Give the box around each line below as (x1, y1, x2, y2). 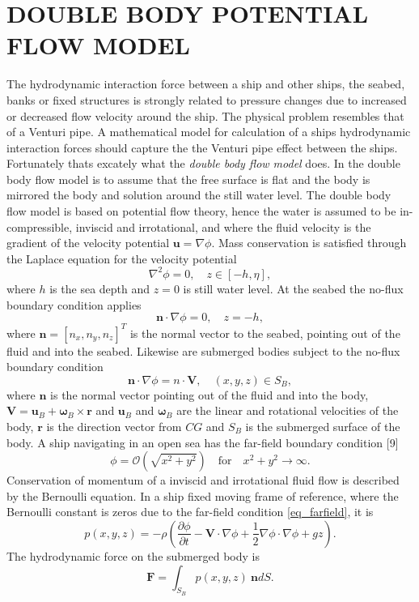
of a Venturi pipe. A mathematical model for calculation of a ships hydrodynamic (6, 123, 411, 140)
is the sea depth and (49, 280, 150, 297)
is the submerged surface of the (245, 418, 400, 434)
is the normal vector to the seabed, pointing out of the (129, 324, 400, 341)
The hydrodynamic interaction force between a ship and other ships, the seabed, (6, 75, 405, 92)
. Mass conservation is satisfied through (211, 234, 407, 251)
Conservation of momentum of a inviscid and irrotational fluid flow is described (6, 472, 400, 489)
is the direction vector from (46, 418, 182, 434)
